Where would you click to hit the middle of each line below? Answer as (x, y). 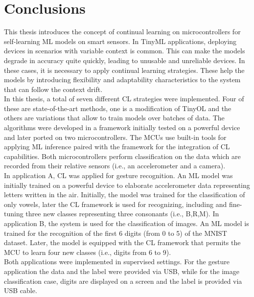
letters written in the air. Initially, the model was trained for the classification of (125, 194)
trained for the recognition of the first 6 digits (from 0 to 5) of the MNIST (115, 233)
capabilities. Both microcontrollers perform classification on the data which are (122, 156)
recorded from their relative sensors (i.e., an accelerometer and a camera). (115, 166)
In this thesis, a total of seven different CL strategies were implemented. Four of (124, 99)
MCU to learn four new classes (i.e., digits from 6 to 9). (88, 252)
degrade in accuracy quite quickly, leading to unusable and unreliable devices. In (125, 60)
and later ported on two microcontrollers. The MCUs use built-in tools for (115, 137)
